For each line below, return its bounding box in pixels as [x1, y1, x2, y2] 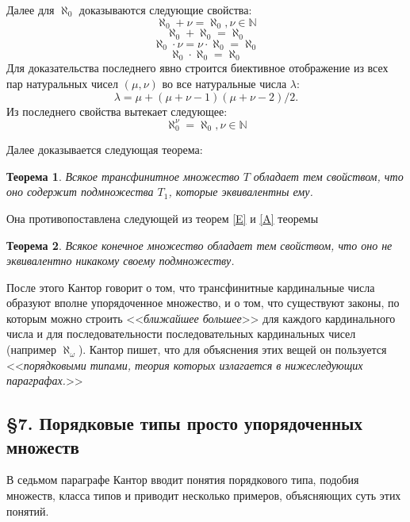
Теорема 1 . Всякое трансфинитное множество [6, 167, 239, 184]
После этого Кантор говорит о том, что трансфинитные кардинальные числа [6, 278, 375, 295]
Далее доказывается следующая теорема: [6, 141, 203, 158]
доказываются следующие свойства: [79, 2, 252, 17]
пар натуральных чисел [6, 75, 119, 91]
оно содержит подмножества [6, 183, 154, 200]
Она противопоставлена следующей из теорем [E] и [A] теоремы [6, 209, 319, 226]
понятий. [6, 502, 49, 519]
